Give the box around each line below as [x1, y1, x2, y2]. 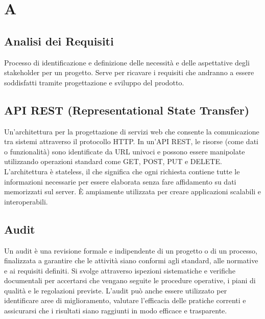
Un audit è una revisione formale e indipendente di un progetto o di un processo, [4, 245, 257, 256]
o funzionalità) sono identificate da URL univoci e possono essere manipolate [4, 146, 245, 156]
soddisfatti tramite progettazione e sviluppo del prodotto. [4, 77, 184, 87]
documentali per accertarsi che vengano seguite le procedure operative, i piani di [4, 275, 256, 286]
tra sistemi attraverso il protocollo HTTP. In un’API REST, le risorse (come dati [4, 136, 258, 147]
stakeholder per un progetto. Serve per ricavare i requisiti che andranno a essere [4, 67, 254, 78]
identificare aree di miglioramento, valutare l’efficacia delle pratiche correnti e [4, 295, 246, 306]
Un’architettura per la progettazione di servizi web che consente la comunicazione [4, 126, 259, 136]
